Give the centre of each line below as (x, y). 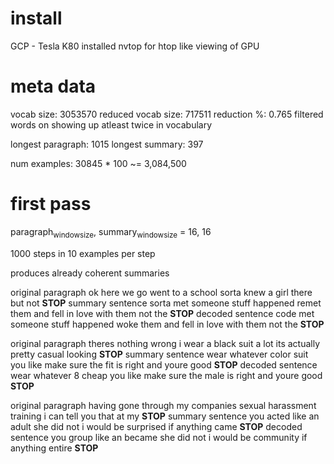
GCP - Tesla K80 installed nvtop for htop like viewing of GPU (135, 46)
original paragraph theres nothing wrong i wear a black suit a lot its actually (165, 343)
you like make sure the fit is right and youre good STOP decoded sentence (164, 364)
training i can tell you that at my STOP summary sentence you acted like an (165, 416)
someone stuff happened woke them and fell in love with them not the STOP (167, 324)
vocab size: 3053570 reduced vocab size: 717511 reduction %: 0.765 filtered (167, 114)
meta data (53, 86)
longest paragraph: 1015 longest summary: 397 (107, 144)
